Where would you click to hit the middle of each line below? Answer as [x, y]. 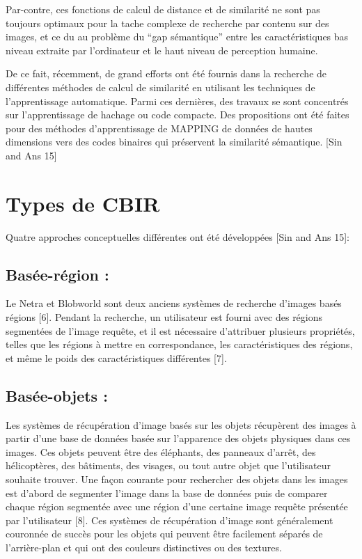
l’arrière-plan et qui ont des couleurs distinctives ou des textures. [144, 547]
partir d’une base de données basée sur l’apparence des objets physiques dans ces [178, 438]
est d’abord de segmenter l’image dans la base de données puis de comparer [167, 493]
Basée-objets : [57, 395]
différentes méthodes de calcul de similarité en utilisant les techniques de [160, 87]
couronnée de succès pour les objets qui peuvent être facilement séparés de [164, 534]
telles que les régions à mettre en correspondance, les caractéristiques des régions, [179, 344]
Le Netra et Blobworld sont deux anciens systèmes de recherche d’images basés [174, 303]
